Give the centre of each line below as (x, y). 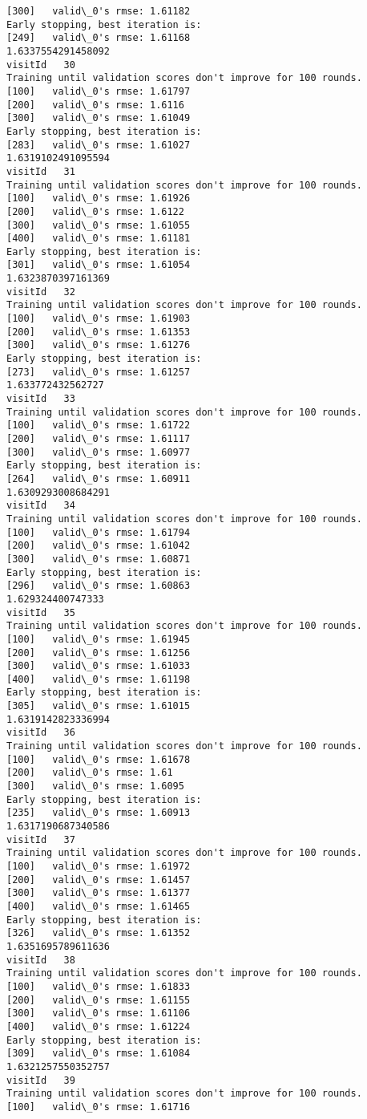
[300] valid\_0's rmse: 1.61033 (99, 666)
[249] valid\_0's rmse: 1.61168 (99, 38)
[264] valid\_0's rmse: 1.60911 (99, 478)
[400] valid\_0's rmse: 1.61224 (99, 1026)
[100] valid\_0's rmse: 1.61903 (99, 319)
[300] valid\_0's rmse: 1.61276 (99, 345)
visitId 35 (41, 612)
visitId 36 (41, 733)
